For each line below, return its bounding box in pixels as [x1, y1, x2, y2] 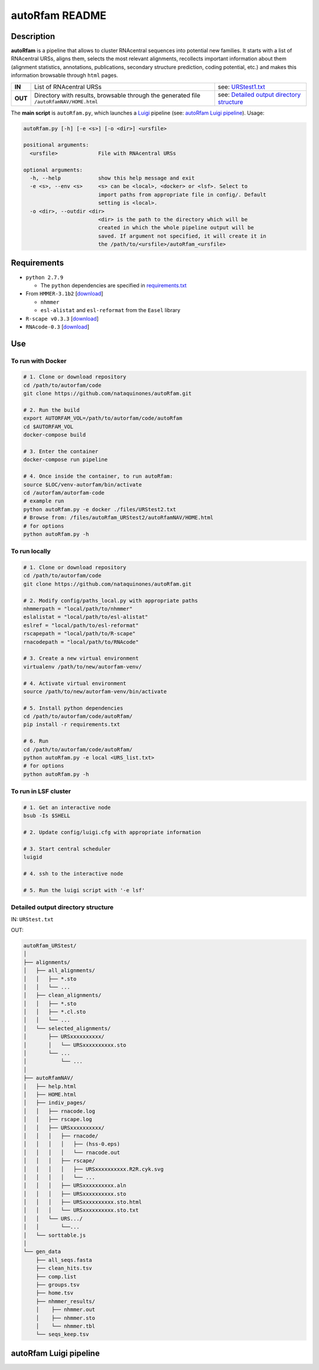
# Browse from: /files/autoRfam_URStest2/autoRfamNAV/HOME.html [23, 514, 214, 521]
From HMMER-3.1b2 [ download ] [25, 290, 103, 297]
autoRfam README [11, 9, 106, 22]
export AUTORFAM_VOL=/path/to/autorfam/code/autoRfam [23, 415, 183, 422]
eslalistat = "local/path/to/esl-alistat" [23, 613, 148, 621]
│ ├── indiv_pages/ [23, 1099, 86, 1106]
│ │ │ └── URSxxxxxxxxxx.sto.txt [23, 1207, 139, 1214]
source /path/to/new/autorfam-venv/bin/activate [23, 688, 167, 694]
